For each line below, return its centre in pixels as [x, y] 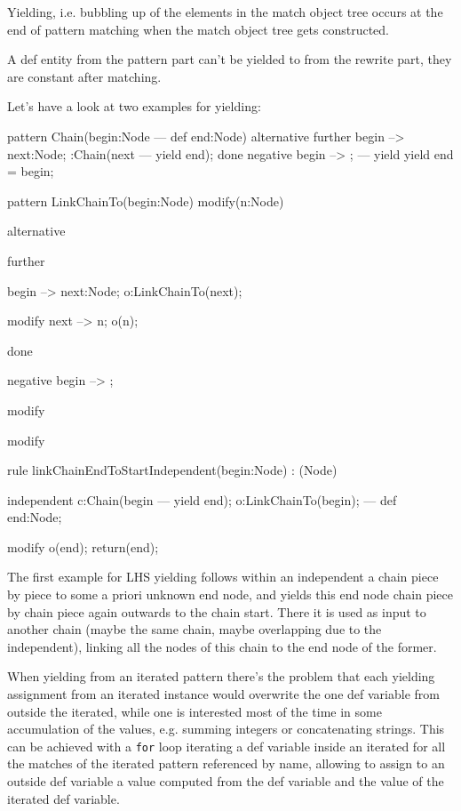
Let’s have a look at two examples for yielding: [134, 106]
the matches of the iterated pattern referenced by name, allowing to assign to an [226, 763]
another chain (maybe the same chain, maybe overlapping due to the [195, 629]
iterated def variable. [64, 798]
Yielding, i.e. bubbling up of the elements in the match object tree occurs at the [225, 12]
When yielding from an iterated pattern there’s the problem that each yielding [221, 676]
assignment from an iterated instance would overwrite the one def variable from [223, 694]
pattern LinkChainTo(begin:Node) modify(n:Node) [146, 201]
